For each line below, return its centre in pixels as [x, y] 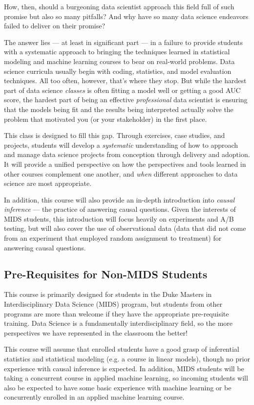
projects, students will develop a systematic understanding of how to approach [121, 145]
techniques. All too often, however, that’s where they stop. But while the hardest [125, 80]
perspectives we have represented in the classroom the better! [96, 332]
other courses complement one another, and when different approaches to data [121, 173]
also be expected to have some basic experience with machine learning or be [118, 387]
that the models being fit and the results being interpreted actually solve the [119, 109]
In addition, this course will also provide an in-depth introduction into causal [119, 199]
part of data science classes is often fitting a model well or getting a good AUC [122, 90]
